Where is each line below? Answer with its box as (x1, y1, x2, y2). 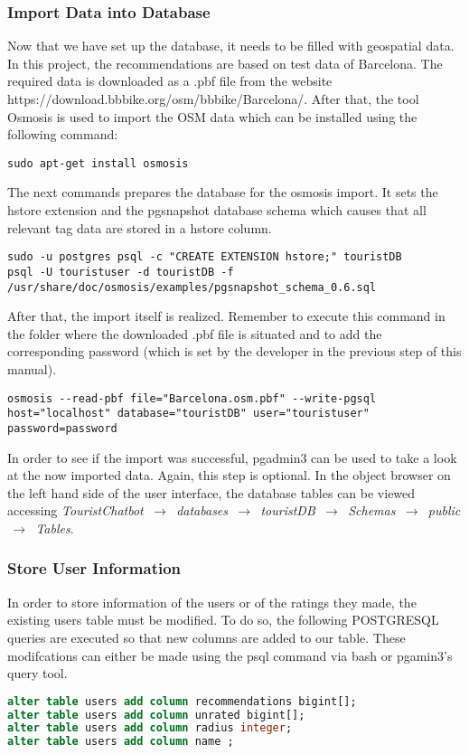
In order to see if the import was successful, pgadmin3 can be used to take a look (7, 448, 457, 467)
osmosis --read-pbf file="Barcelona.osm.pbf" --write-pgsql (7, 391, 377, 405)
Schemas (348, 501, 396, 520)
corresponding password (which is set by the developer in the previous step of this (7, 342, 462, 361)
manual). (7, 359, 57, 378)
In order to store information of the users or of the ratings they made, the (7, 592, 417, 611)
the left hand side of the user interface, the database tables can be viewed (7, 483, 416, 502)
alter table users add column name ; (7, 735, 234, 749)
